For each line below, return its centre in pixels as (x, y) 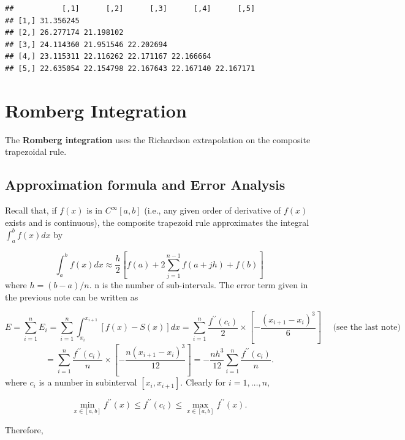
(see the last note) (367, 328)
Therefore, (24, 429)
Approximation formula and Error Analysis (145, 185)
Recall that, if (31, 210)
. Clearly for (203, 382)
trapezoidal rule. (36, 151)
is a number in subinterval (88, 382)
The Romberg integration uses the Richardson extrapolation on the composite (158, 139)
